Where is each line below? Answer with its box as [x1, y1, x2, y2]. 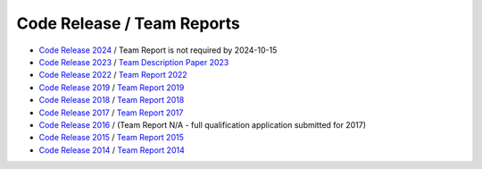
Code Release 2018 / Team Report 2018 [38, 95, 185, 106]
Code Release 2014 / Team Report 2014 [38, 144, 185, 156]
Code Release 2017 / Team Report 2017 [38, 107, 184, 118]
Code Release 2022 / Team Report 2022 [38, 70, 187, 80]
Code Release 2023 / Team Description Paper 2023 [38, 56, 229, 67]
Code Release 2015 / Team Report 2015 [38, 132, 185, 143]
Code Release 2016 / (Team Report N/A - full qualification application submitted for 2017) [38, 119, 366, 130]
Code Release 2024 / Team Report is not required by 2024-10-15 [38, 45, 278, 55]
